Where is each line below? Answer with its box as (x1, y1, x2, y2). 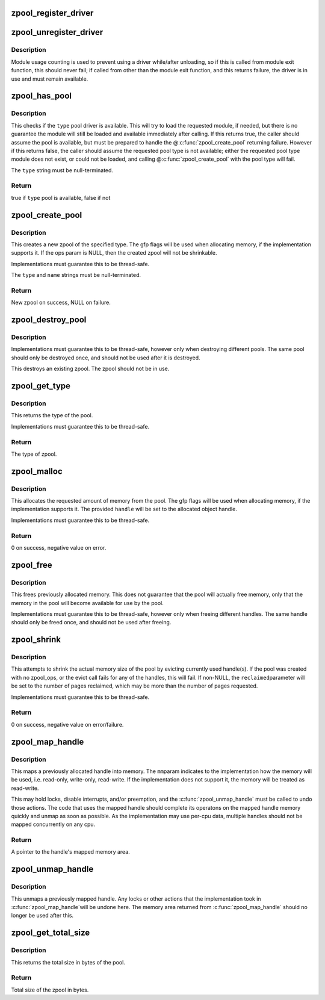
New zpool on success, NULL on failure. (11, 299, 111, 306)
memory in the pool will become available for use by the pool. (11, 599, 164, 606)
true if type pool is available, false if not (11, 194, 111, 201)
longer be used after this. (11, 912, 74, 919)
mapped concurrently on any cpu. (11, 821, 96, 828)
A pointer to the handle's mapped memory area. (11, 848, 131, 856)
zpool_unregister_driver (11, 27, 104, 37)
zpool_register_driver (11, 8, 94, 18)
